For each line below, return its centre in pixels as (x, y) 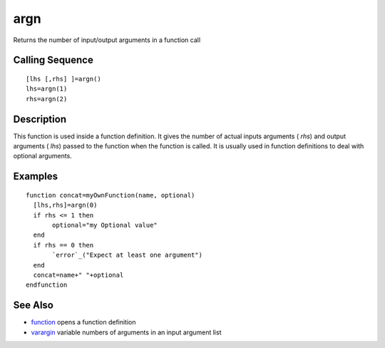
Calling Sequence (53, 60)
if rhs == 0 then (63, 245)
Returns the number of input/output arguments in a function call (107, 40)
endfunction (47, 285)
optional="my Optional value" (105, 225)
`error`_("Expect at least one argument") (128, 255)
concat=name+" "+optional (78, 275)
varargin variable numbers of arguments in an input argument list (126, 332)
